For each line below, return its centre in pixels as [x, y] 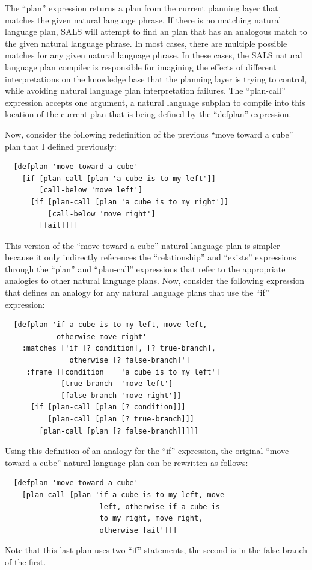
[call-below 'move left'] [91, 190]
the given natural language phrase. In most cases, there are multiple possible [146, 43]
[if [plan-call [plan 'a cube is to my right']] [130, 202]
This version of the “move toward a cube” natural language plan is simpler [142, 245]
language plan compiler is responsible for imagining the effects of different [141, 66]
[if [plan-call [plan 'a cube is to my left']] [119, 178]
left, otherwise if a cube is [160, 507]
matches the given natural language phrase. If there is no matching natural [143, 20]
